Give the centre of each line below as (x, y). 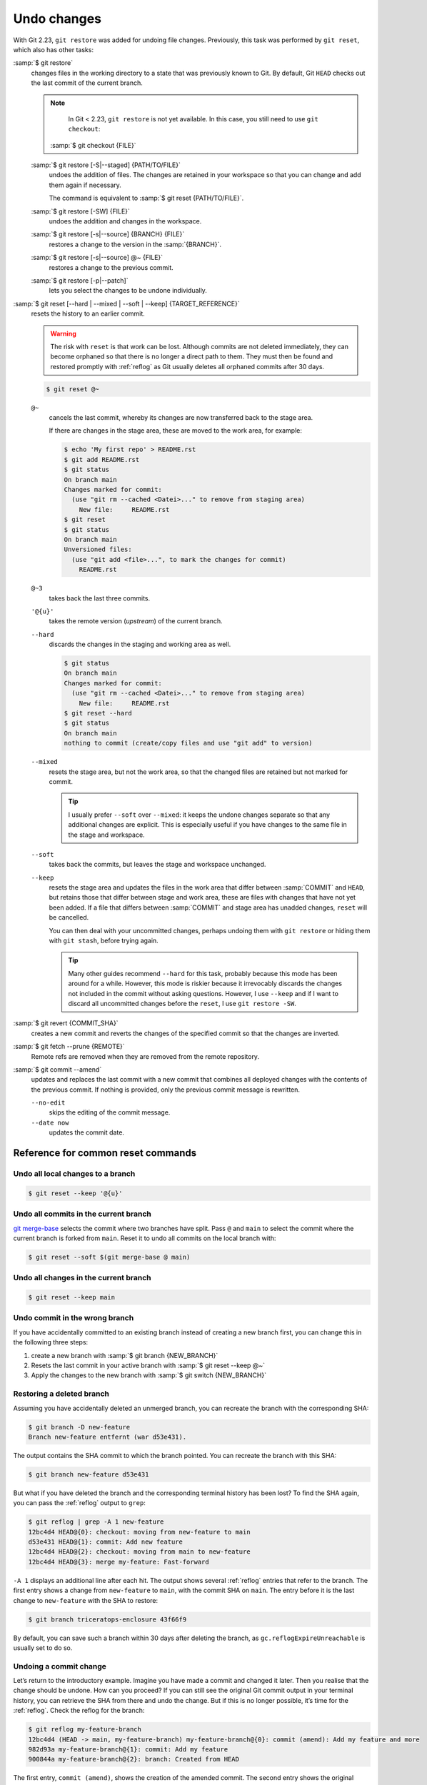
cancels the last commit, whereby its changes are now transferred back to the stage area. (181, 418)
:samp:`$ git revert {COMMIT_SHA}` (66, 1023)
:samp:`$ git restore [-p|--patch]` (80, 280)
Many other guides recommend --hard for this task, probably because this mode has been (203, 973)
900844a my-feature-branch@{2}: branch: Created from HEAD (134, 1759)
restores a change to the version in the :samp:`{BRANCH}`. (135, 244)
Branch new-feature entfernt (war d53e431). (107, 1437)
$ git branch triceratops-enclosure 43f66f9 (107, 1619)
